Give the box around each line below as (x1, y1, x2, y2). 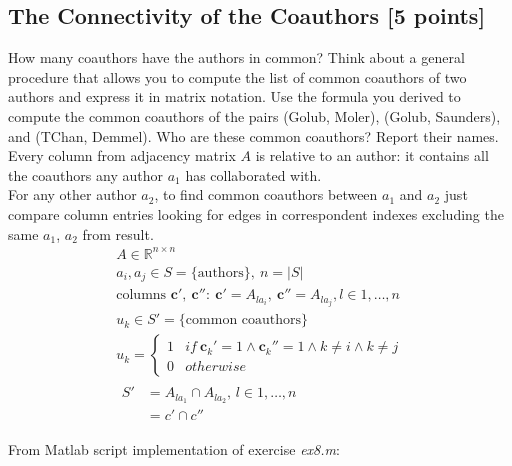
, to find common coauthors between (154, 184, 378, 205)
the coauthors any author (8, 164, 163, 185)
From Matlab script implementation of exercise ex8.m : (8, 439, 340, 460)
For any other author (8, 184, 137, 205)
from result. (82, 223, 154, 244)
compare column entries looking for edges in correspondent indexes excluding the (8, 203, 504, 224)
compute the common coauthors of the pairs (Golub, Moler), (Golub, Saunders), (8, 105, 501, 126)
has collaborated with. (185, 164, 322, 185)
